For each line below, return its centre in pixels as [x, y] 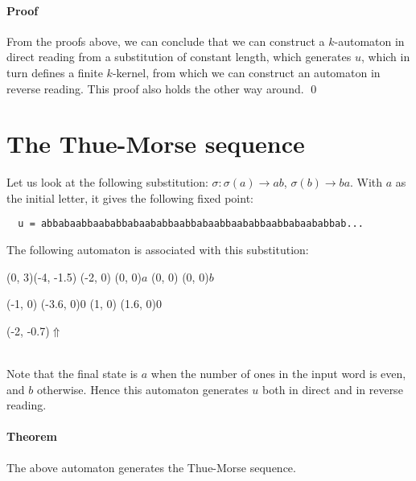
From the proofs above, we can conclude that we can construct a [166, 41]
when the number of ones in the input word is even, [278, 374]
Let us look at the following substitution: [107, 182]
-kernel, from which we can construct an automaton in [246, 72]
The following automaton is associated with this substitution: [158, 250]
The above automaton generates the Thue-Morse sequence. [151, 467]
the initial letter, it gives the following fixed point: [130, 197]
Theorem [32, 436]
